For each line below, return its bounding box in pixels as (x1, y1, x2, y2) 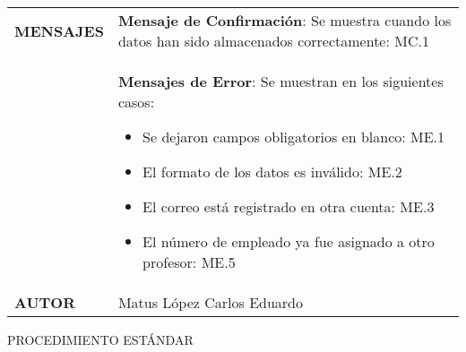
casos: (117, 91, 155, 112)
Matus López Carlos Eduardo (117, 292, 303, 313)
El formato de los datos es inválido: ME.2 (142, 161, 402, 182)
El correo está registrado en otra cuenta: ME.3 (142, 196, 435, 217)
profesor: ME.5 (142, 252, 236, 272)
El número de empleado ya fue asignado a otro (142, 231, 435, 252)
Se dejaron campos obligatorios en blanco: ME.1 (142, 126, 445, 147)
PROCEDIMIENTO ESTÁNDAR (7, 331, 194, 348)
